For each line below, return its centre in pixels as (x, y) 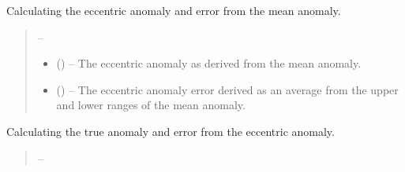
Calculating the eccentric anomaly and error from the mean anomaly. (174, 10)
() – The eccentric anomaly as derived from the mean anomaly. (209, 63)
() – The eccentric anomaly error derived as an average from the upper (227, 89)
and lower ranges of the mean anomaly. (151, 105)
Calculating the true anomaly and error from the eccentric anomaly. (171, 131)
